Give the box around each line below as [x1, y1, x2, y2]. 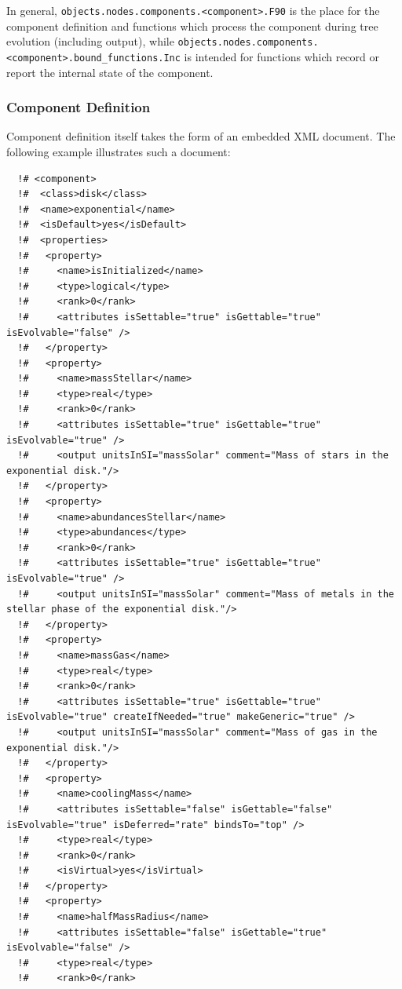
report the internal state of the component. [6, 64, 214, 80]
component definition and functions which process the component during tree [6, 17, 378, 34]
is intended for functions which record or [184, 48, 380, 64]
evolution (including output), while [6, 33, 174, 49]
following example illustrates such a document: [6, 143, 231, 159]
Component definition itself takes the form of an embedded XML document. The [6, 128, 396, 144]
